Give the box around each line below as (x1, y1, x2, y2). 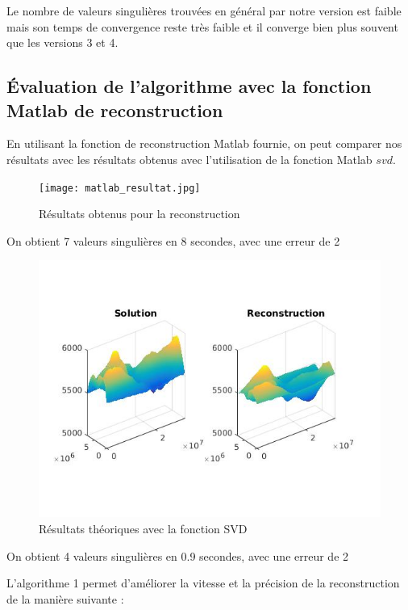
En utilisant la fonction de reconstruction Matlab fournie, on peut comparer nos (6, 135, 402, 152)
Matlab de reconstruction (6, 97, 223, 122)
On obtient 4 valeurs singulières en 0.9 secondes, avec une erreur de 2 (6, 547, 349, 564)
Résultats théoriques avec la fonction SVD (39, 520, 248, 536)
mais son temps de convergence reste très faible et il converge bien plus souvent (6, 18, 398, 35)
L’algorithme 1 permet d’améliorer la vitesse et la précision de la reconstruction (6, 574, 400, 591)
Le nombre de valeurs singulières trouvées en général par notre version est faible (6, 2, 402, 19)
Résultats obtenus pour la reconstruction (39, 205, 240, 222)
